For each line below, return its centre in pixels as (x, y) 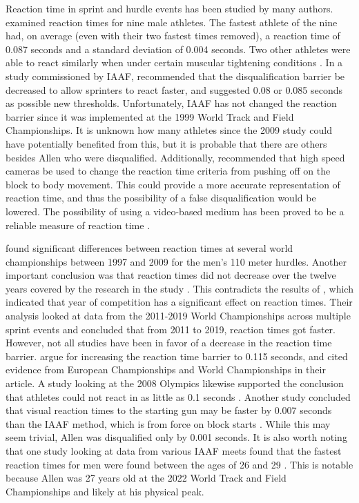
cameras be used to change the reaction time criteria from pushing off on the (168, 171)
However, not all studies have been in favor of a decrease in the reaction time (169, 343)
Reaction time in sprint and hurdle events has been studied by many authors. (169, 8)
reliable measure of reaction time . (78, 225)
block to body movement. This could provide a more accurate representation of (173, 184)
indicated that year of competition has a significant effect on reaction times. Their (179, 302)
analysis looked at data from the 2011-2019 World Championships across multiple (178, 316)
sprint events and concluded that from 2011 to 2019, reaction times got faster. (171, 329)
